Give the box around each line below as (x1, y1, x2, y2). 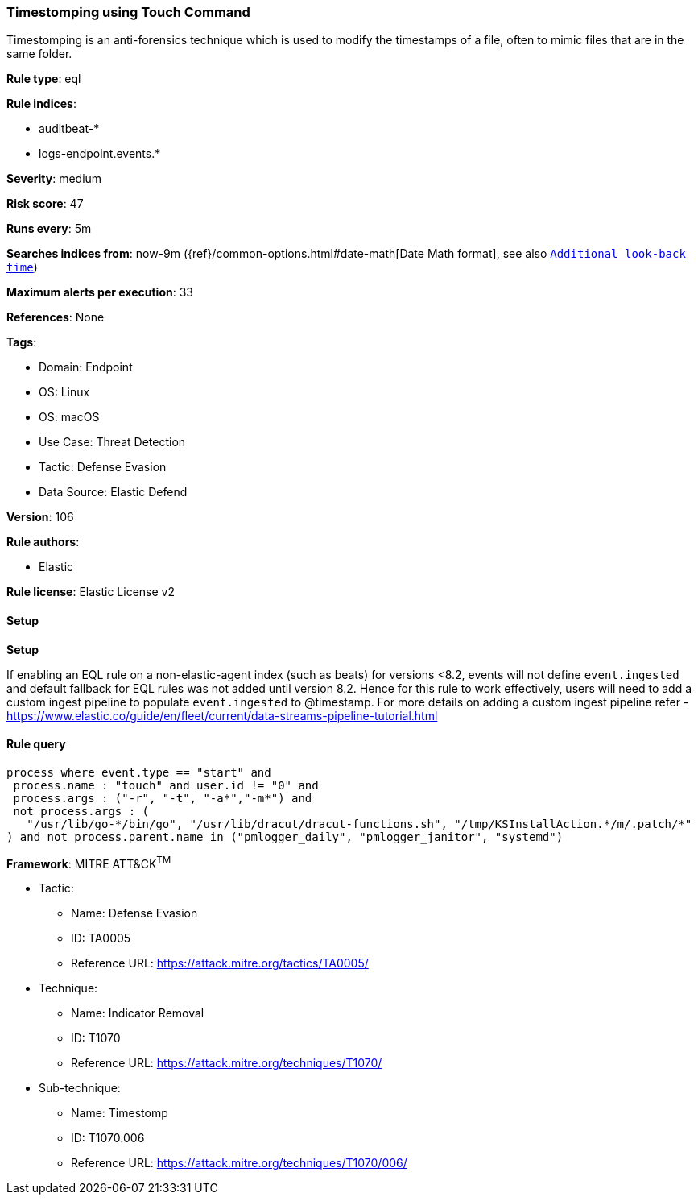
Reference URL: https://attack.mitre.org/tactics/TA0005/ (71, 956, 369, 971)
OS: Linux (39, 385, 90, 400)
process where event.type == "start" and (6, 765, 271, 779)
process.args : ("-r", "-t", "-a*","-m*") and (13, 791, 312, 805)
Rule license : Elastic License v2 (6, 585, 175, 599)
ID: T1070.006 (71, 1131, 145, 1145)
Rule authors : (6, 535, 80, 549)
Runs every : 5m (6, 222, 92, 236)
